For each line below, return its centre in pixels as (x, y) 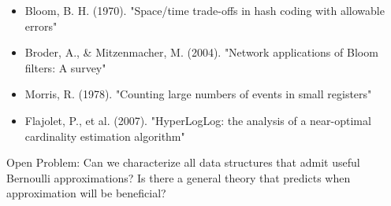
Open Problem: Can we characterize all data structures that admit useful (183, 162)
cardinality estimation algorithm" (105, 136)
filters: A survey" (65, 67)
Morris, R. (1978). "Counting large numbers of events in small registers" (198, 94)
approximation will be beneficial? (86, 193)
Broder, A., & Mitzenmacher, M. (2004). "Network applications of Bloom (201, 52)
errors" (41, 26)
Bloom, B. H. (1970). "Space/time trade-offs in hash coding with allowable (205, 10)
